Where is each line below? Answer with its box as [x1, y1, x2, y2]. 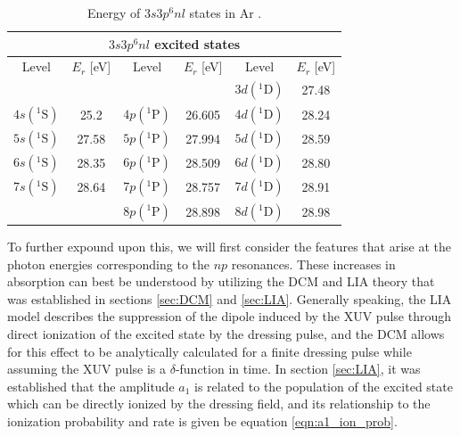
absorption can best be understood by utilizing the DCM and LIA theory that [7, 272, 435, 291]
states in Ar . [189, 4, 262, 21]
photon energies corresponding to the [7, 254, 210, 273]
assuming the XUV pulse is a [7, 359, 167, 378]
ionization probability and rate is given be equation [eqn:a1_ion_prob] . [7, 411, 398, 430]
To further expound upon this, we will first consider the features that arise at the [7, 237, 452, 256]
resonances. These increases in [231, 254, 396, 273]
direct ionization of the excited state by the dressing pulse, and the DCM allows [7, 325, 445, 342]
